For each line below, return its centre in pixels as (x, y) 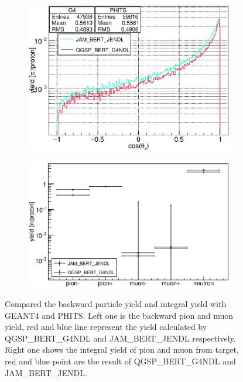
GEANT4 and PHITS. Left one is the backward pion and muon (119, 315)
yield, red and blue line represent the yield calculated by (106, 327)
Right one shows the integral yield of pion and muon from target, (122, 349)
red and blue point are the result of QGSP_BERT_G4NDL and (120, 361)
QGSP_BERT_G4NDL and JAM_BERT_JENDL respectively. (120, 338)
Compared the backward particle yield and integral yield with (116, 304)
